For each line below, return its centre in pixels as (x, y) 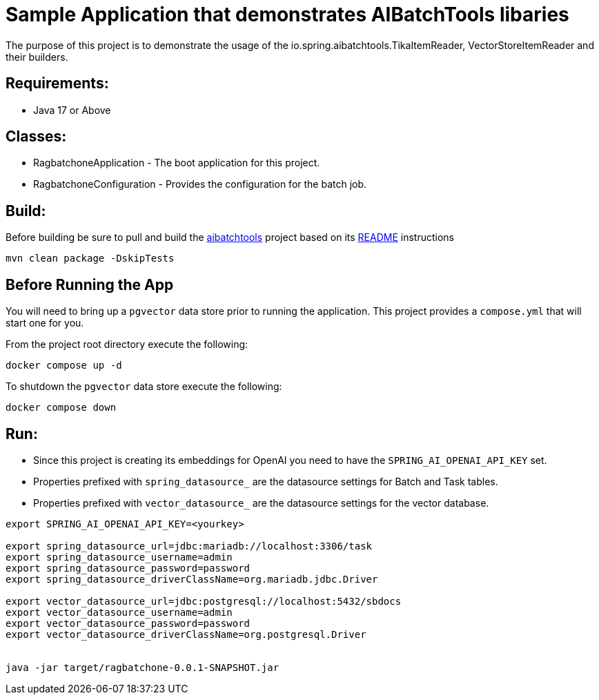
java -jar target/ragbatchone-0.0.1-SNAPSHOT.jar (143, 667)
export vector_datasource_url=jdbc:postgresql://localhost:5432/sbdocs (204, 601)
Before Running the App (90, 284)
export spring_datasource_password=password (128, 568)
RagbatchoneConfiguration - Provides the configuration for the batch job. (200, 184)
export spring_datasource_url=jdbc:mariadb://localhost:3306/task (189, 546)
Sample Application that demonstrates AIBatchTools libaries (287, 14)
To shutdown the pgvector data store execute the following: (144, 387)
